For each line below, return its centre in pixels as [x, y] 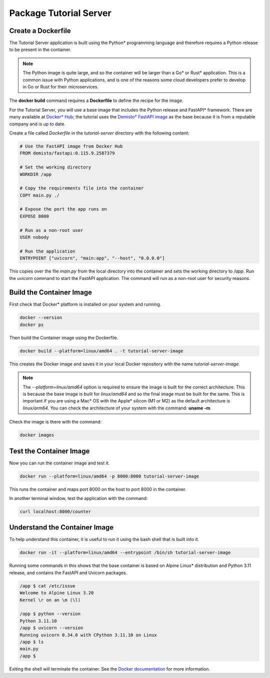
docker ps [32, 324]
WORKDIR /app [36, 174]
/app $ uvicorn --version [51, 628]
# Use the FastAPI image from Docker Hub [71, 146]
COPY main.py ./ [40, 195]
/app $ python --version [50, 614]
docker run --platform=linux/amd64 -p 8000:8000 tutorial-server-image [109, 476]
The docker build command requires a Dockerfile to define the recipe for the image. [96, 100]
